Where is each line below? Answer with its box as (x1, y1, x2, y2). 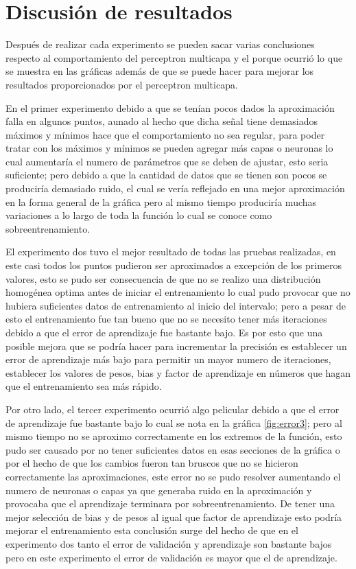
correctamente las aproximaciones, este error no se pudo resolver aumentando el (5, 469, 341, 483)
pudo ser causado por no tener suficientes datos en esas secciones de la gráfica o (5, 442, 340, 456)
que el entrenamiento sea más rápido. (5, 379, 162, 393)
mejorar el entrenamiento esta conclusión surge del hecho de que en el (5, 523, 298, 537)
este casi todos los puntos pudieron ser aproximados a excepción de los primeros (5, 258, 342, 272)
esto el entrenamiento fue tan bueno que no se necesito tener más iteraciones (5, 312, 327, 326)
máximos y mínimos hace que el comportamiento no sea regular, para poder (5, 127, 325, 141)
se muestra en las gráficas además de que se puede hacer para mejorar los (5, 64, 314, 78)
